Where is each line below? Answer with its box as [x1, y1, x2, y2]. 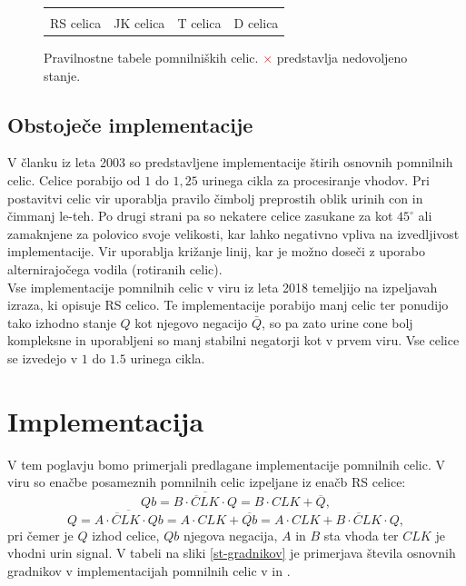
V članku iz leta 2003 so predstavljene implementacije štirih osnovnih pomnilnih [7, 153, 453, 172]
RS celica [50, 14, 102, 32]
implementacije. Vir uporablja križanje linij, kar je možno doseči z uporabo [7, 242, 425, 261]
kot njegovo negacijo [134, 313, 248, 332]
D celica [233, 14, 279, 32]
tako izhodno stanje [7, 313, 116, 332]
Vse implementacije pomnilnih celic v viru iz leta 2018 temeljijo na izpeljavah [7, 277, 438, 296]
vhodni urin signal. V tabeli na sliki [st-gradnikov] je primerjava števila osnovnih [7, 543, 456, 562]
